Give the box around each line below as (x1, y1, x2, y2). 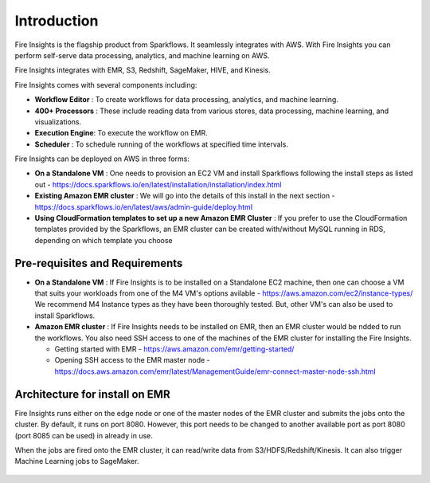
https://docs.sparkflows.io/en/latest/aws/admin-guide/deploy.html (34, 202, 253, 211)
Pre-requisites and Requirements (14, 256, 183, 270)
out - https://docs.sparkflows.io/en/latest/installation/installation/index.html (34, 179, 282, 189)
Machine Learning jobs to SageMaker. (14, 457, 139, 466)
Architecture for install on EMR (14, 387, 170, 401)
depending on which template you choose (34, 235, 173, 245)
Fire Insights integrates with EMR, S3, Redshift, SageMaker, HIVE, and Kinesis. (14, 65, 271, 75)
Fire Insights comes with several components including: (14, 80, 197, 89)
